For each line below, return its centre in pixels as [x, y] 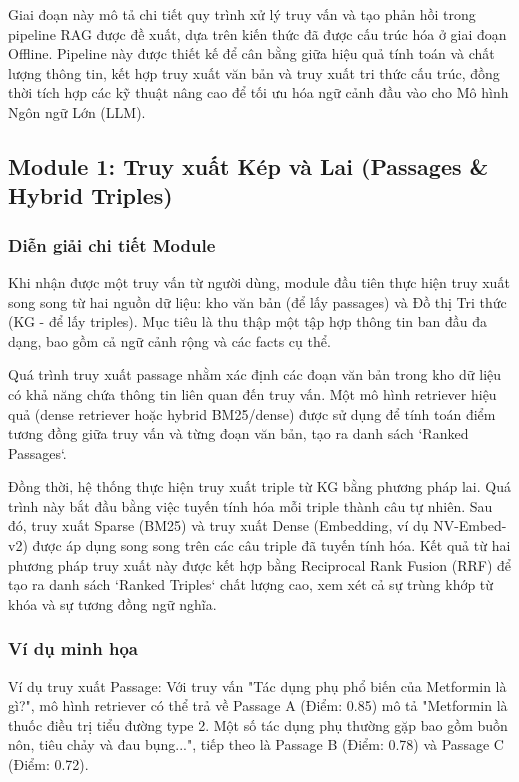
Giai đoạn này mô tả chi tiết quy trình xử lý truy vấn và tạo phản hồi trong [242, 14]
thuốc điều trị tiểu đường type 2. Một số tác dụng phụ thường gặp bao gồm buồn [258, 724]
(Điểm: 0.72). [48, 764]
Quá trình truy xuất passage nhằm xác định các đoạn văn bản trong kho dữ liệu [255, 374]
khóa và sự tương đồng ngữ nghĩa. [112, 603]
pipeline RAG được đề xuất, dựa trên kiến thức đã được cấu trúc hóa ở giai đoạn [257, 33]
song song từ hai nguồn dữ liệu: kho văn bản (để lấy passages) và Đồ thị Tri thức [257, 301]
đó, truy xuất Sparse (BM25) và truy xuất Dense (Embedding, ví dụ [218, 525]
